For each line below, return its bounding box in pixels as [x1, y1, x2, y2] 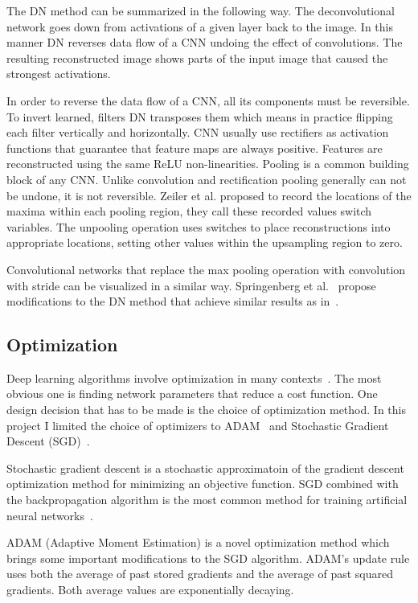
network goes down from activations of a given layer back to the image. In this [6, 18, 393, 35]
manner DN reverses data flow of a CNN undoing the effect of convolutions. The [6, 34, 403, 51]
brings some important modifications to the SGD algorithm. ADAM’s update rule [6, 549, 410, 566]
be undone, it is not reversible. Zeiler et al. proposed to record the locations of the [6, 187, 412, 203]
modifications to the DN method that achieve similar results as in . [6, 293, 339, 310]
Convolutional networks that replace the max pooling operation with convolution [6, 260, 406, 277]
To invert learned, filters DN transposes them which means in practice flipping [6, 108, 393, 125]
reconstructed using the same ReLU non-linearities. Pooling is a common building [6, 155, 409, 172]
